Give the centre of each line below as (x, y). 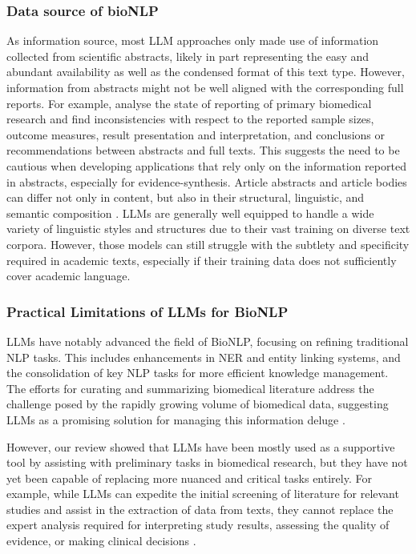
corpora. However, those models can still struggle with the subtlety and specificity (208, 244)
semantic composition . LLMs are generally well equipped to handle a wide (190, 213)
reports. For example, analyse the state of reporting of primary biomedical (189, 103)
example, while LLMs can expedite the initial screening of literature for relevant (203, 494)
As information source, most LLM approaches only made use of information (193, 40)
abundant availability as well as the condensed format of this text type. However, (206, 72)
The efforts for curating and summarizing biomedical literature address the (190, 388)
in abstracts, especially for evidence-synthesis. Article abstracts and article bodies (207, 181)
